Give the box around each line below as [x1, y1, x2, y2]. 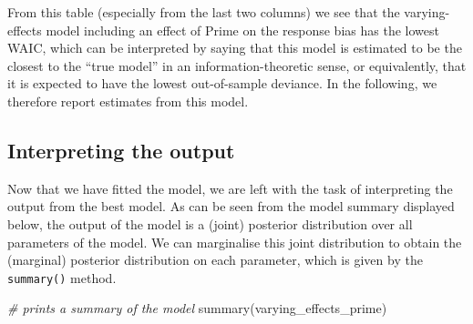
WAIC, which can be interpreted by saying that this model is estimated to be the [7, 38, 462, 57]
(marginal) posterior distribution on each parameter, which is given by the [7, 250, 423, 269]
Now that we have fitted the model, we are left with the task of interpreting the [7, 178, 453, 197]
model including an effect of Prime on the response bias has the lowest [46, 20, 439, 39]
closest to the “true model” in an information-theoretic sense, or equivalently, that [7, 56, 467, 75]
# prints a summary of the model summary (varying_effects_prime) [7, 299, 387, 318]
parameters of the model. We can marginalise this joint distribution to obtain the [7, 232, 462, 251]
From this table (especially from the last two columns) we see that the [7, 3, 400, 21]
